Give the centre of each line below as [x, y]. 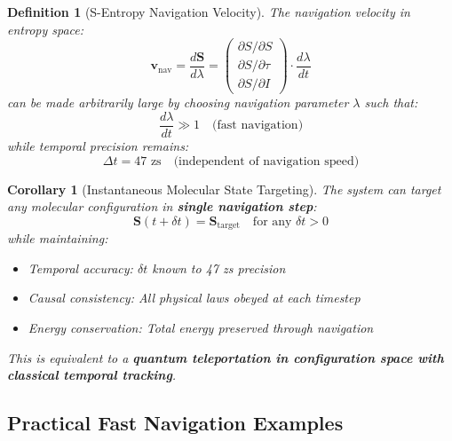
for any [272, 221]
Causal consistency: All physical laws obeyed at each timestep [194, 298]
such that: [391, 102]
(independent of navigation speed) [266, 161]
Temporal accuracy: [80, 268]
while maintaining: [58, 238]
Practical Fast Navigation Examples [175, 423]
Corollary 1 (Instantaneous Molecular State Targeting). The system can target [224, 189]
